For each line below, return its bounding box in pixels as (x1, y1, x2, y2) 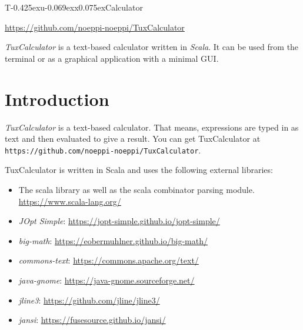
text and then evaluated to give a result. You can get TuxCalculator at (5, 132, 261, 145)
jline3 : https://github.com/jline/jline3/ (18, 294, 160, 306)
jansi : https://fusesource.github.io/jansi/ (18, 314, 166, 326)
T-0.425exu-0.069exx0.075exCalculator (5, 1, 143, 13)
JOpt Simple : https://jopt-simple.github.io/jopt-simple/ (18, 215, 220, 227)
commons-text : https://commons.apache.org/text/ (18, 254, 199, 266)
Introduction (5, 86, 109, 111)
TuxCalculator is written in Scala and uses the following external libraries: (5, 164, 273, 176)
